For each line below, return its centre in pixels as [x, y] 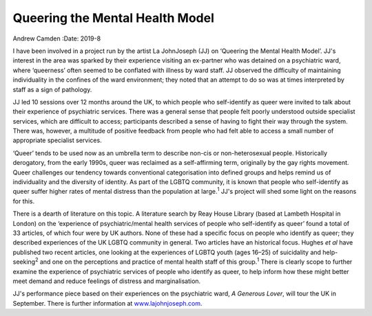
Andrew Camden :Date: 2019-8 [57, 38]
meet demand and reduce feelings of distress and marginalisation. [107, 281]
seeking [24, 262]
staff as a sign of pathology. [52, 89]
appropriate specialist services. [58, 140]
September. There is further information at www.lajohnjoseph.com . [107, 303]
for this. [24, 201]
